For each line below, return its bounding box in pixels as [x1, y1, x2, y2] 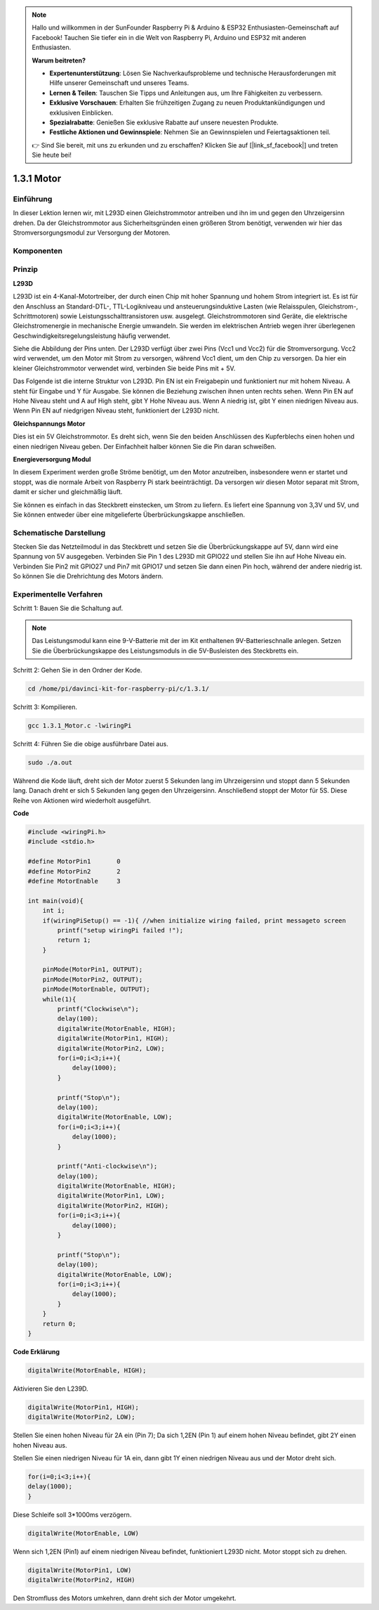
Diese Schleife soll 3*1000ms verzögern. [13, 1510, 132, 1519]
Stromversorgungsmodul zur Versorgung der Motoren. [13, 228, 171, 237]
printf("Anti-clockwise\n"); [57, 1162, 158, 1170]
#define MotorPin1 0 [27, 857, 121, 866]
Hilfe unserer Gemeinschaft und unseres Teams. [49, 79, 189, 87]
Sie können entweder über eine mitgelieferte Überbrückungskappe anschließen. [13, 510, 246, 519]
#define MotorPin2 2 [27, 867, 121, 875]
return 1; [57, 936, 91, 944]
